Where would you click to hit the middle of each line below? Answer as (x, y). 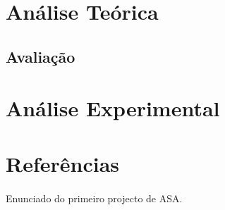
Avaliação (41, 56)
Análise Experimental (113, 108)
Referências (63, 163)
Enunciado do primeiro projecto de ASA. (94, 198)
